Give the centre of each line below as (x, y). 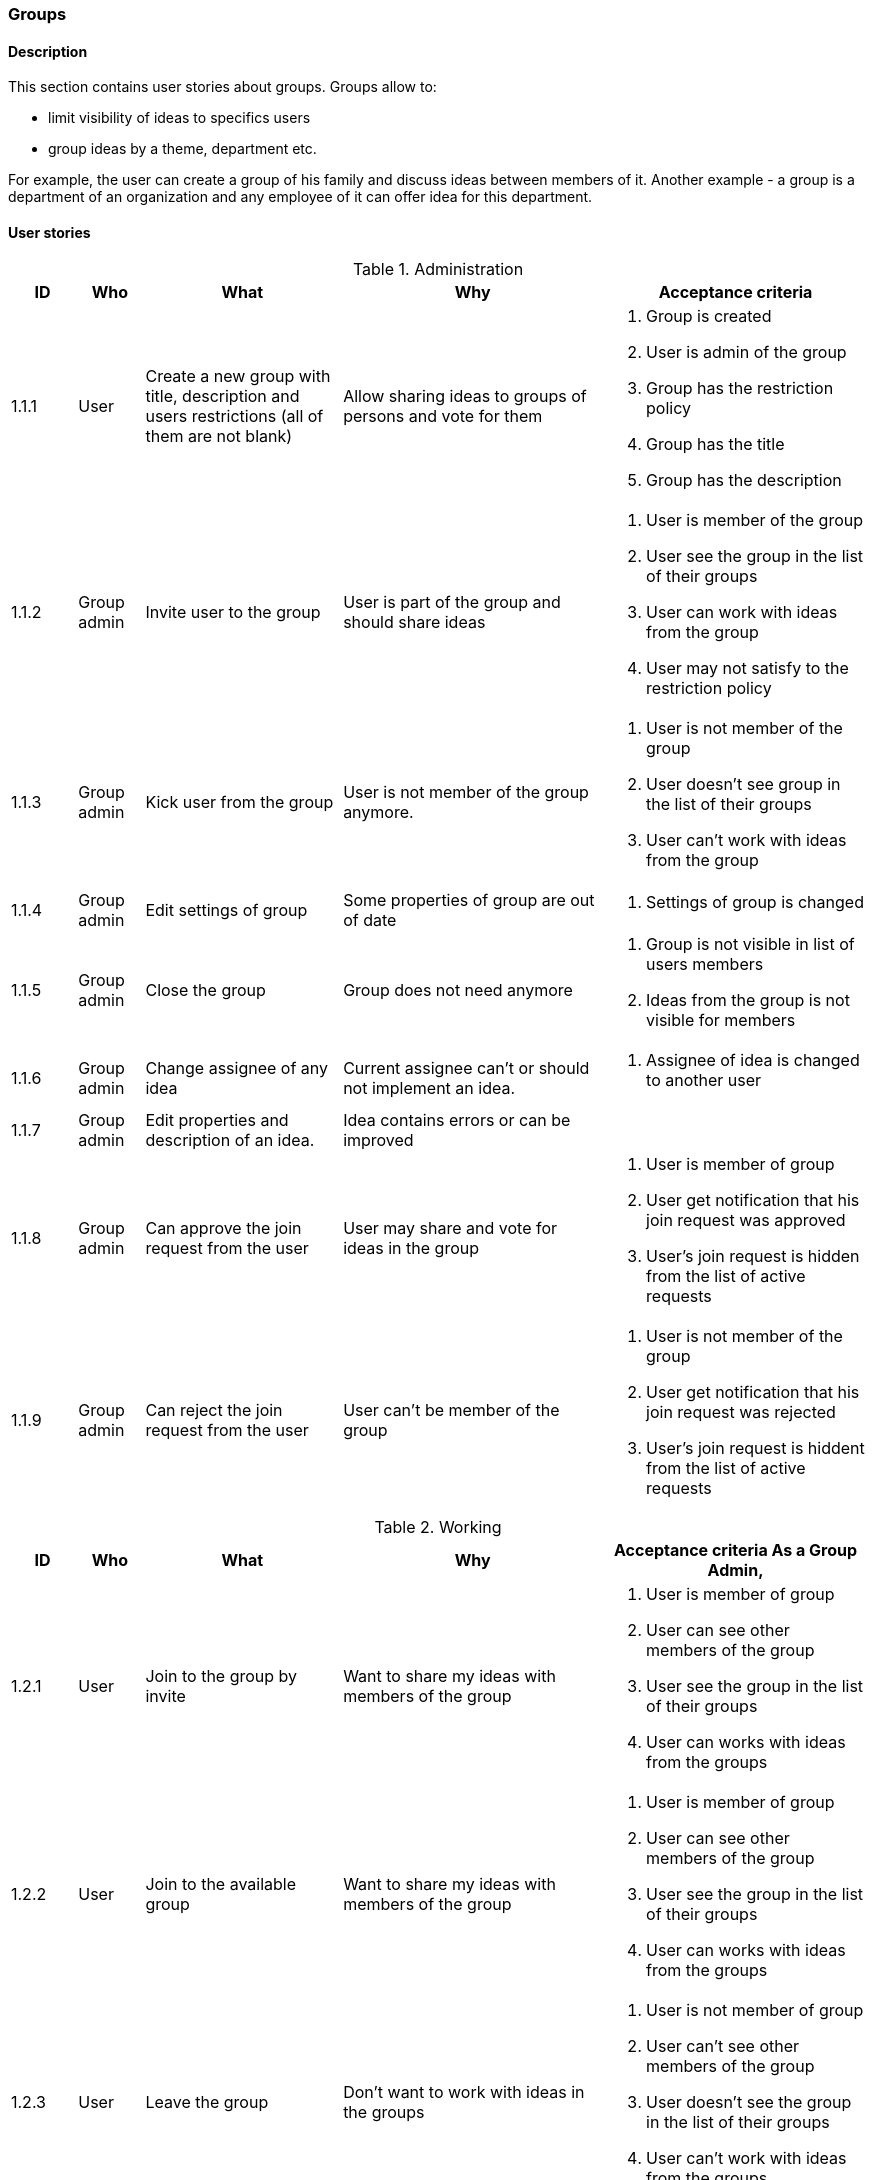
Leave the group (207, 2102)
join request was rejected (741, 1412)
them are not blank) (219, 436)
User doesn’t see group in (743, 784)
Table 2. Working (438, 1527)
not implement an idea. (429, 1088)
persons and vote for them (443, 416)
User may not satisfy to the (747, 668)
